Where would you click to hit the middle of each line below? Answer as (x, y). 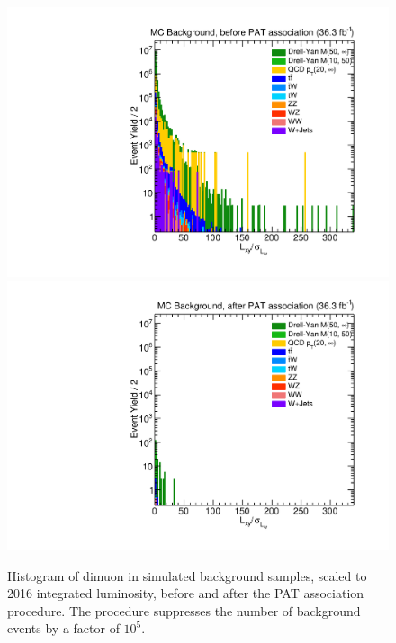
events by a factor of (63, 628)
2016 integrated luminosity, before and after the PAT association (186, 593)
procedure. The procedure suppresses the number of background (184, 610)
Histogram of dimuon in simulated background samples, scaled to (187, 575)
